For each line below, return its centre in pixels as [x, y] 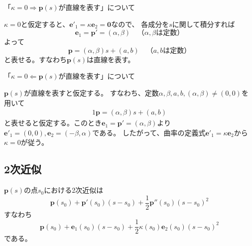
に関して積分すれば [203, 24]
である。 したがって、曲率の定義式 [149, 132]
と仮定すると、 [45, 24]
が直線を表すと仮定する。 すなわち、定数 [91, 92]
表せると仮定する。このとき [56, 123]
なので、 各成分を [140, 24]
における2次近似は [74, 190]
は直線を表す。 [111, 59]
